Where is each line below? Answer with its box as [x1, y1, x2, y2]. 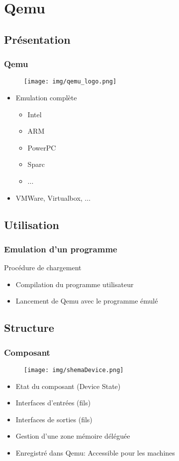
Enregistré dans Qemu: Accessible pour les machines [15, 448, 175, 458]
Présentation [4, 31, 71, 47]
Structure [4, 320, 54, 335]
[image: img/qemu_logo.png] [24, 78, 117, 85]
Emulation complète [15, 92, 77, 103]
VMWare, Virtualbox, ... [15, 192, 91, 203]
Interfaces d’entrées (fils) [15, 397, 91, 408]
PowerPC [27, 142, 56, 153]
